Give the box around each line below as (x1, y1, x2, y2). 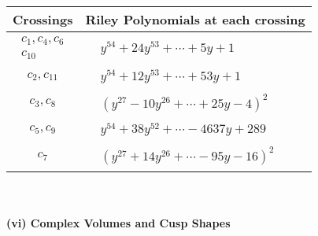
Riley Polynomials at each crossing (85, 10, 305, 28)
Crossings (13, 10, 73, 28)
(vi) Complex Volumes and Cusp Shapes (6, 214, 231, 230)
